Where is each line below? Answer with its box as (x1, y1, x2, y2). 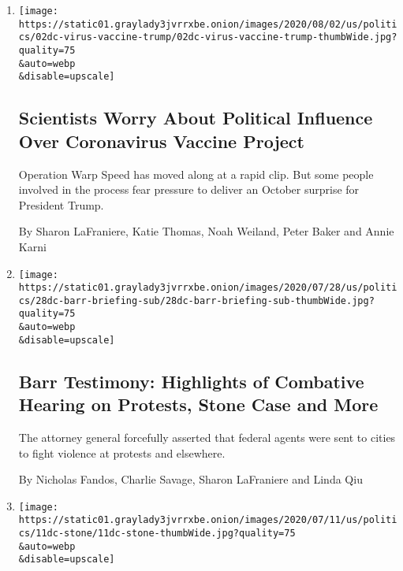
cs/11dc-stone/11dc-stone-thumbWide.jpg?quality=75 (18, 528, 296, 539)
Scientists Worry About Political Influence (18, 106, 373, 130)
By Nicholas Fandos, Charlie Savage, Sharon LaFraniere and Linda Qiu (18, 471, 363, 488)
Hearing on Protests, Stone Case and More (18, 392, 379, 417)
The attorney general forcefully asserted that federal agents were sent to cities (18, 429, 396, 446)
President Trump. (18, 196, 104, 213)
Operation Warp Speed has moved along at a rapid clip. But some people (18, 165, 374, 182)
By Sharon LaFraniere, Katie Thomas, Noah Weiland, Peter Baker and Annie (18, 223, 394, 239)
